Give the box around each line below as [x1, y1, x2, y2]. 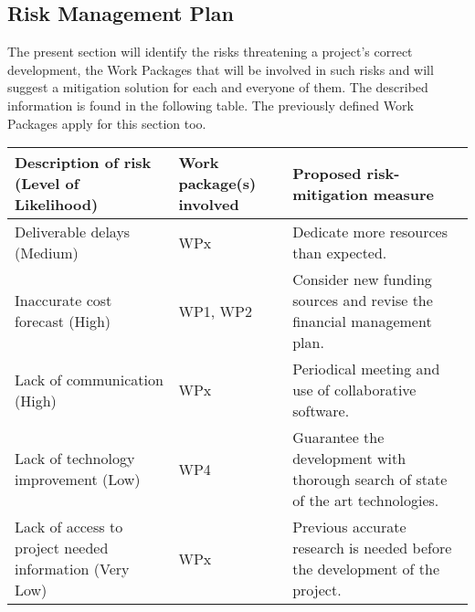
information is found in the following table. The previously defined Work [7, 95, 414, 114]
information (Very [15, 558, 130, 580]
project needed [15, 537, 109, 559]
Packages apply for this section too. [7, 113, 206, 132]
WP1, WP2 [178, 300, 252, 322]
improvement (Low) [15, 469, 141, 491]
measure [373, 183, 435, 205]
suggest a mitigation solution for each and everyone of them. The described [7, 78, 428, 97]
